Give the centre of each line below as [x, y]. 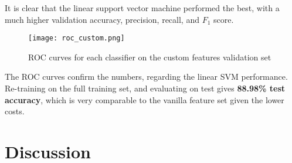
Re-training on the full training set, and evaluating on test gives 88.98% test [145, 88]
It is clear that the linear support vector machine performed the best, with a [142, 8]
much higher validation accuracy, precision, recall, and [102, 19]
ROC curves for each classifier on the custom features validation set [150, 57]
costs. [15, 111]
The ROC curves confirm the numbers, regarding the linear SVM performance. [146, 77]
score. [224, 19]
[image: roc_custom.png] [77, 38]
